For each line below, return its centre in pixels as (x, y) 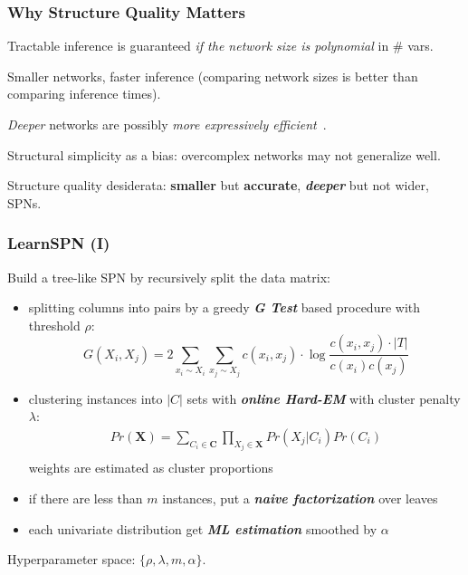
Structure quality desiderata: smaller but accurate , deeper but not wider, (218, 185)
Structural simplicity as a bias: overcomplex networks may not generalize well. (224, 154)
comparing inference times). (84, 94)
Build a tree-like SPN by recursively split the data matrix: (169, 277)
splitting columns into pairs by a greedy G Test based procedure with (224, 307)
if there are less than (86, 498)
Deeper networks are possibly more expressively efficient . (167, 124)
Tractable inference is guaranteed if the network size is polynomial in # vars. (220, 46)
